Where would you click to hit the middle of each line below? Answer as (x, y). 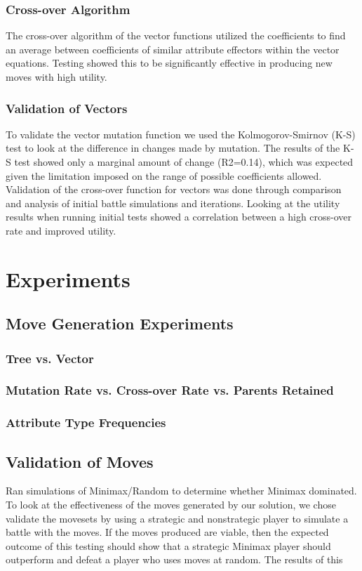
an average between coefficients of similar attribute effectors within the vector (173, 49)
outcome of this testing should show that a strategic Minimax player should (168, 545)
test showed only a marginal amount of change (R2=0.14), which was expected (184, 162)
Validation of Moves (80, 461)
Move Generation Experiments (120, 323)
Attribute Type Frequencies (86, 422)
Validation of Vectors (67, 108)
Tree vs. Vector (50, 358)
